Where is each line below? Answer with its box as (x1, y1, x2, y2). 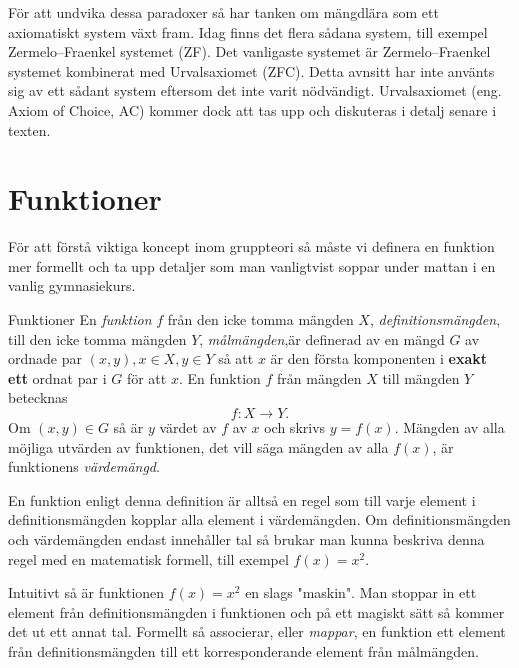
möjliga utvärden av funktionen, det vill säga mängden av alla (8, 436, 389, 457)
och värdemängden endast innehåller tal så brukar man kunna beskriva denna (8, 529, 485, 549)
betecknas (8, 387, 68, 408)
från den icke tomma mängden (167, 309, 354, 330)
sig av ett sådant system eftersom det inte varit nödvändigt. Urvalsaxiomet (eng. (8, 80, 502, 101)
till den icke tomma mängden (8, 328, 187, 349)
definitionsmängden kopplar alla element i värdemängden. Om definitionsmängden (8, 509, 511, 530)
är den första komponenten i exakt (270, 348, 487, 369)
